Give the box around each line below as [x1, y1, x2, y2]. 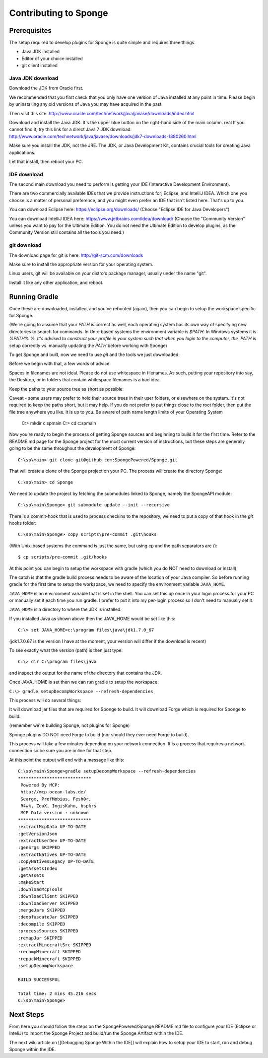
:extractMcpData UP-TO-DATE [18, 824, 86, 830]
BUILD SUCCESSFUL [18, 977, 60, 983]
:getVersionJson [18, 831, 58, 837]
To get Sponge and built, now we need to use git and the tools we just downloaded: [9, 352, 180, 357]
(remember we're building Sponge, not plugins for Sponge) [9, 722, 130, 728]
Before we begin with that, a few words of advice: [9, 360, 111, 367]
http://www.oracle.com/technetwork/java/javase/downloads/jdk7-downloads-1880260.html [9, 133, 197, 139]
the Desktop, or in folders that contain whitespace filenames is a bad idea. [9, 377, 161, 383]
